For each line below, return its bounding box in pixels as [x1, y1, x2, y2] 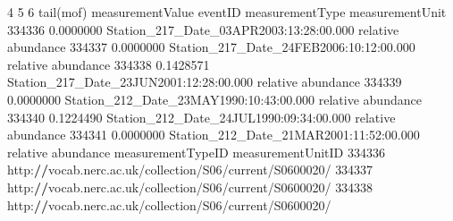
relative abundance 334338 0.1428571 [7, 55, 210, 73]
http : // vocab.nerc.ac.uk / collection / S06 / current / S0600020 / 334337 [7, 160, 373, 179]
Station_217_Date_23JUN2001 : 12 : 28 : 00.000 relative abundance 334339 [7, 72, 402, 91]
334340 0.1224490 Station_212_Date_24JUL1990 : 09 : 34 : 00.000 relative [7, 107, 396, 126]
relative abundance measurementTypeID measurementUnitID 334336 [7, 142, 385, 161]
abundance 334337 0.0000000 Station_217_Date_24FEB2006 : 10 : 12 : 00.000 [7, 38, 415, 56]
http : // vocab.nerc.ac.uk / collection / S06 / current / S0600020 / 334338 [7, 177, 373, 196]
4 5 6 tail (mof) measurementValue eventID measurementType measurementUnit [7, 3, 447, 21]
